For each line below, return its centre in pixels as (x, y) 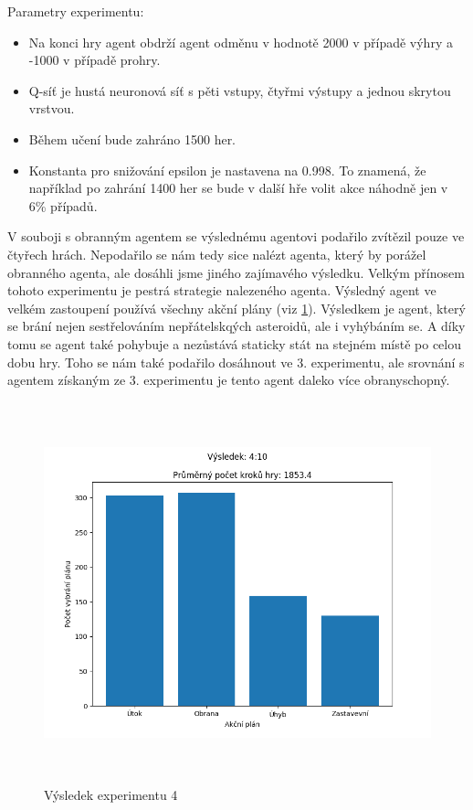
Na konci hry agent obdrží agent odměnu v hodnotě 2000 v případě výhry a (241, 42)
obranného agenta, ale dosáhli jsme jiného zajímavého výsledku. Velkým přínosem (236, 272)
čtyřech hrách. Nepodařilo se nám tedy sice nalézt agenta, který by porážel (217, 254)
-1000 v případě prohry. (95, 60)
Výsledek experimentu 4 (111, 795)
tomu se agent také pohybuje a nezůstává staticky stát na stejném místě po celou (234, 343)
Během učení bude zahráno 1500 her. (132, 139)
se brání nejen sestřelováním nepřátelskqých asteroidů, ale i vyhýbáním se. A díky (236, 326)
